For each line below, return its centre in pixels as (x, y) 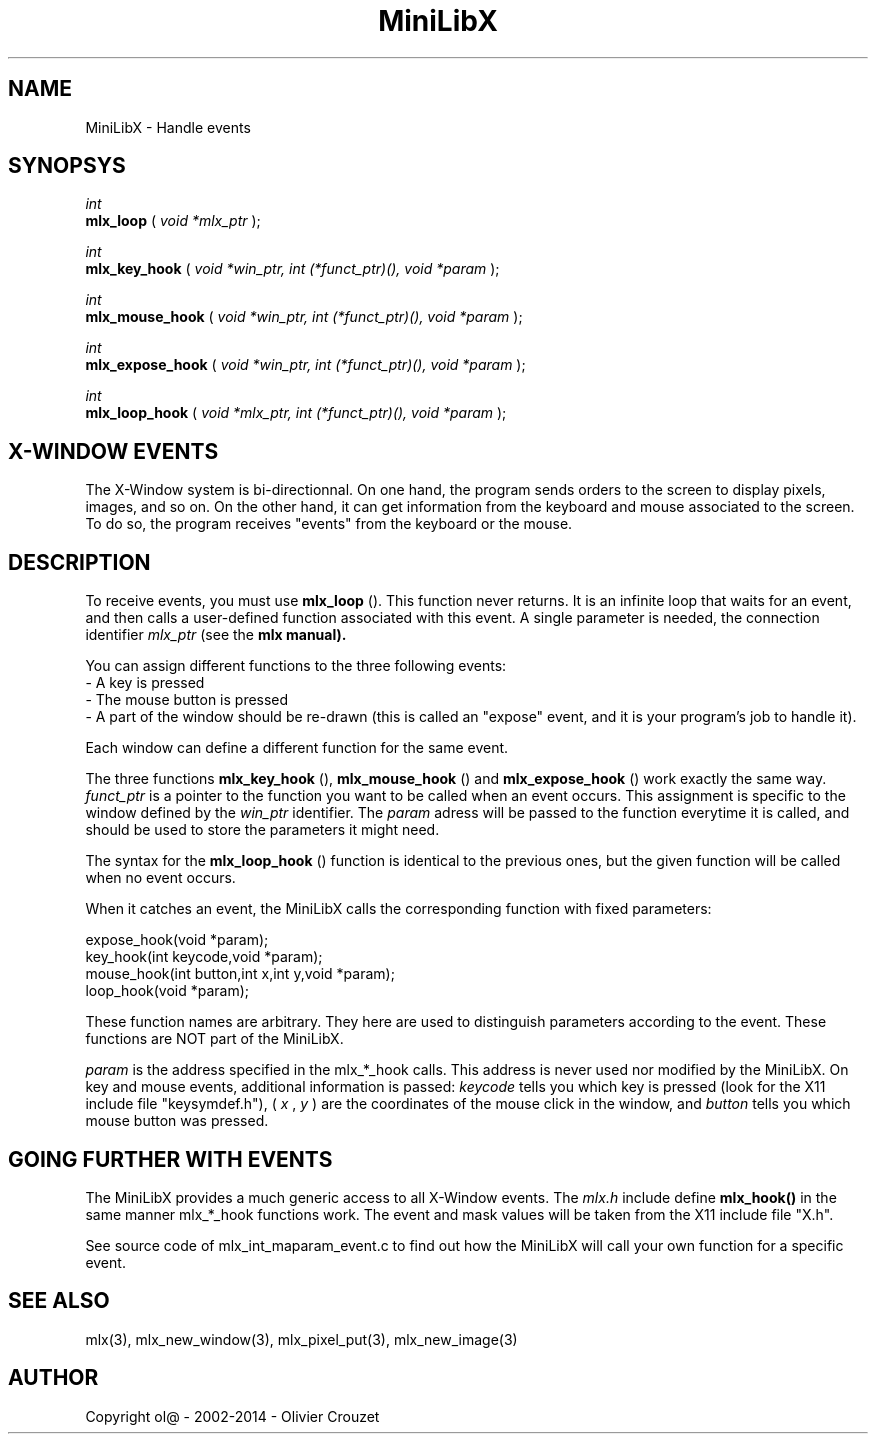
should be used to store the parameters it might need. (262, 830)
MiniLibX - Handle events (168, 127)
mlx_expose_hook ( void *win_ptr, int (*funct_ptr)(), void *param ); (305, 365)
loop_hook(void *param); (167, 991)
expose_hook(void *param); (177, 940)
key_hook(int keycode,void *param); (204, 957)
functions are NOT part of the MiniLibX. (214, 1039)
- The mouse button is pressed (187, 700)
